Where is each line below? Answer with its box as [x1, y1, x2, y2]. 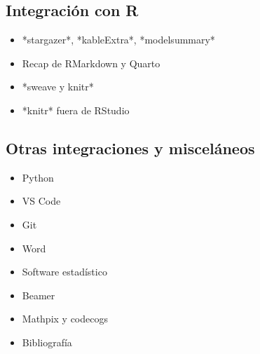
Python [22, 170, 54, 184]
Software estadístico [22, 264, 107, 279]
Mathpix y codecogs [22, 311, 108, 326]
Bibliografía [22, 334, 72, 349]
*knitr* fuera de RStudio [22, 102, 130, 117]
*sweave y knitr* [22, 79, 94, 94]
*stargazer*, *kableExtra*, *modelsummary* [22, 32, 215, 47]
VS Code [22, 193, 61, 208]
